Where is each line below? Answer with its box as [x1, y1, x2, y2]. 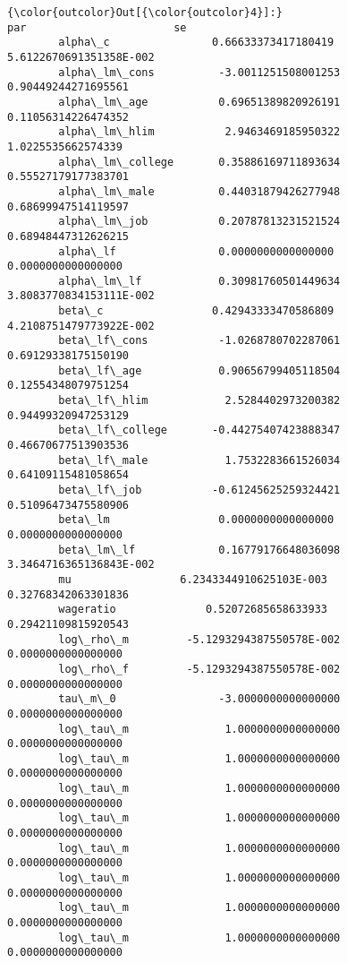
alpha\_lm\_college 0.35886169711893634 [58, 155, 341, 168]
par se [7, 21, 187, 34]
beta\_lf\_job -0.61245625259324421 [58, 484, 341, 496]
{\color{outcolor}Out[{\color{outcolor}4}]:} [7, 6, 283, 19]
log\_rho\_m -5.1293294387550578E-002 [58, 632, 341, 646]
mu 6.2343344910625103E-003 [58, 572, 327, 586]
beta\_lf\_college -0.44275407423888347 [58, 424, 341, 437]
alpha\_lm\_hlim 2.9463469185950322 [58, 125, 341, 139]
